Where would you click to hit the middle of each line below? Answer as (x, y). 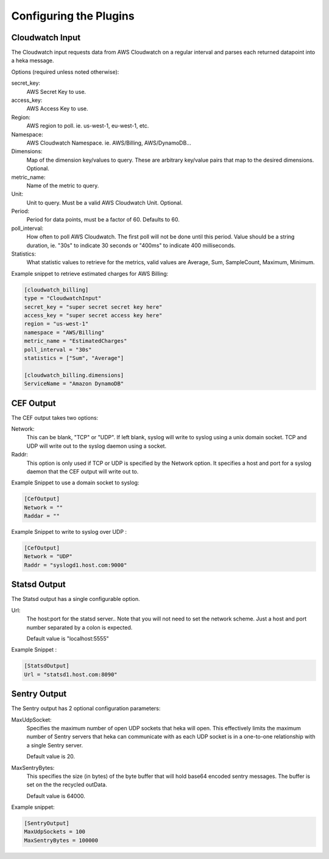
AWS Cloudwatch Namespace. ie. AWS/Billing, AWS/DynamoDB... (109, 143)
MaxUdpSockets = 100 (55, 832)
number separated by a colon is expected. (80, 627)
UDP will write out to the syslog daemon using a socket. (97, 446)
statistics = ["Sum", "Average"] (74, 358)
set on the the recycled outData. (67, 785)
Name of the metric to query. (63, 185)
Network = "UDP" (48, 556)
